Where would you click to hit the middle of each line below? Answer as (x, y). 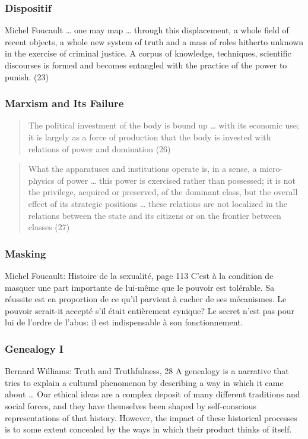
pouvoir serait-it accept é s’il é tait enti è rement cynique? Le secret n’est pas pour (150, 310)
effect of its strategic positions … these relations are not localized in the (158, 203)
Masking (26, 253)
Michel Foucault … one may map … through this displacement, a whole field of (147, 30)
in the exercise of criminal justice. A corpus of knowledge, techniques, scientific (148, 53)
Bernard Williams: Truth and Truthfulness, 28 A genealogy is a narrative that (147, 371)
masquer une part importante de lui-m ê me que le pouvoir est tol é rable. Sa (140, 287)
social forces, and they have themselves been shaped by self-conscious (131, 405)
